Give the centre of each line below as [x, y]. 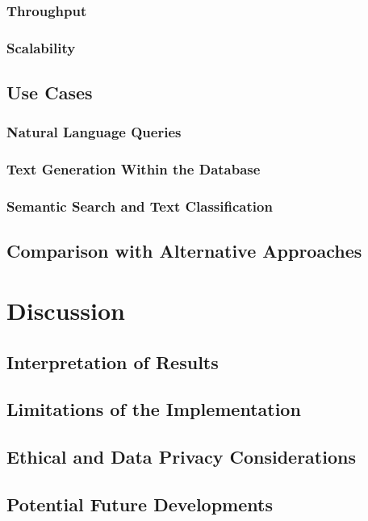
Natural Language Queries [94, 132]
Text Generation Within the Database [134, 169]
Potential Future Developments [140, 504]
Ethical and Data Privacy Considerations [181, 457]
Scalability [41, 47]
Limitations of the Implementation [154, 409]
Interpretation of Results [113, 361]
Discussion [66, 310]
